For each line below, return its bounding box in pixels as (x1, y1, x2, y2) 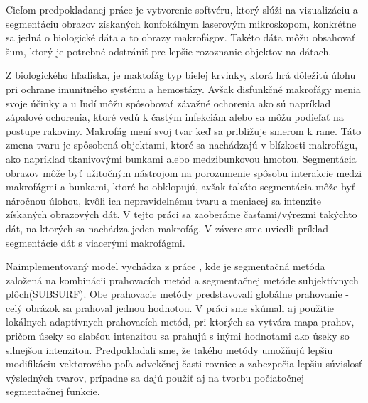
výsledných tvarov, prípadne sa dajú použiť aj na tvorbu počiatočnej (6, 370, 304, 385)
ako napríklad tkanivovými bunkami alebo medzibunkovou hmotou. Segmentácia (6, 151, 357, 166)
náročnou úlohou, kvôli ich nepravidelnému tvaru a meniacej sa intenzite (6, 193, 321, 208)
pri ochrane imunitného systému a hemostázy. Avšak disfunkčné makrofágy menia (6, 81, 361, 96)
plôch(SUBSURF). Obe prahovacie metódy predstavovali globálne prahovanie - (6, 286, 350, 301)
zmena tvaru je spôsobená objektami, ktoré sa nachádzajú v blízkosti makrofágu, (6, 137, 358, 152)
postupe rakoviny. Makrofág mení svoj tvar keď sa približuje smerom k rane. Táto (6, 123, 362, 138)
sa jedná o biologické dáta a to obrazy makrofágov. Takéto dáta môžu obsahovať (6, 30, 356, 45)
